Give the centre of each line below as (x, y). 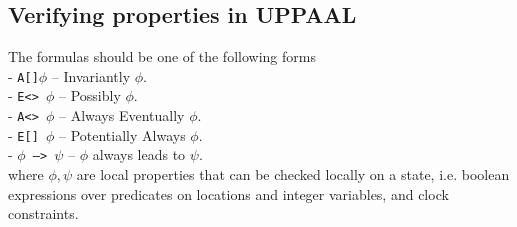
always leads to (139, 154)
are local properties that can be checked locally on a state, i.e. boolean (293, 174)
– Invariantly (91, 75)
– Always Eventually (121, 115)
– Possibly (89, 95)
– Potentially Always (122, 134)
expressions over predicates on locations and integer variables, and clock (228, 193)
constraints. (43, 213)
